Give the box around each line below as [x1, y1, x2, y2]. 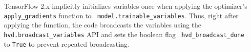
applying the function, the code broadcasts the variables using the [4, 20, 202, 30]
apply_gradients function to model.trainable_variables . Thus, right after [4, 10, 239, 20]
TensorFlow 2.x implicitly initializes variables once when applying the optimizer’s [4, 1, 248, 11]
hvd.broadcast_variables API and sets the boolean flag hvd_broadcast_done [4, 29, 245, 39]
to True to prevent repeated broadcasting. [4, 39, 129, 49]
